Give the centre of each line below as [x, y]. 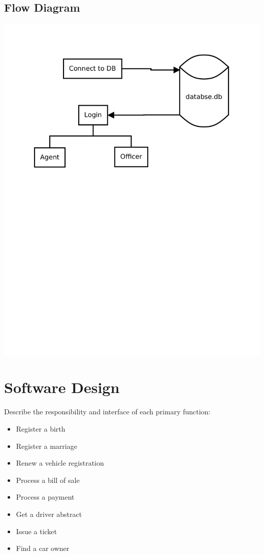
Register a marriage [46, 446]
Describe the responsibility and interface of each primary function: [107, 412]
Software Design [62, 387]
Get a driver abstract [49, 514]
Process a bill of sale [48, 480]
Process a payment [45, 497]
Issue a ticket [37, 531]
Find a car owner [43, 548]
